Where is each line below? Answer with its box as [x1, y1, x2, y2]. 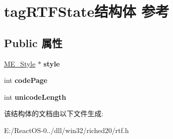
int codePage [4, 75, 48, 85]
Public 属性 [4, 35, 63, 50]
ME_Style [4, 58, 36, 69]
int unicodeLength [4, 91, 67, 102]
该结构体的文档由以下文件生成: [4, 108, 103, 119]
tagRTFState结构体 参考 [4, 1, 170, 21]
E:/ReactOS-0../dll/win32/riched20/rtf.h [4, 125, 129, 135]
